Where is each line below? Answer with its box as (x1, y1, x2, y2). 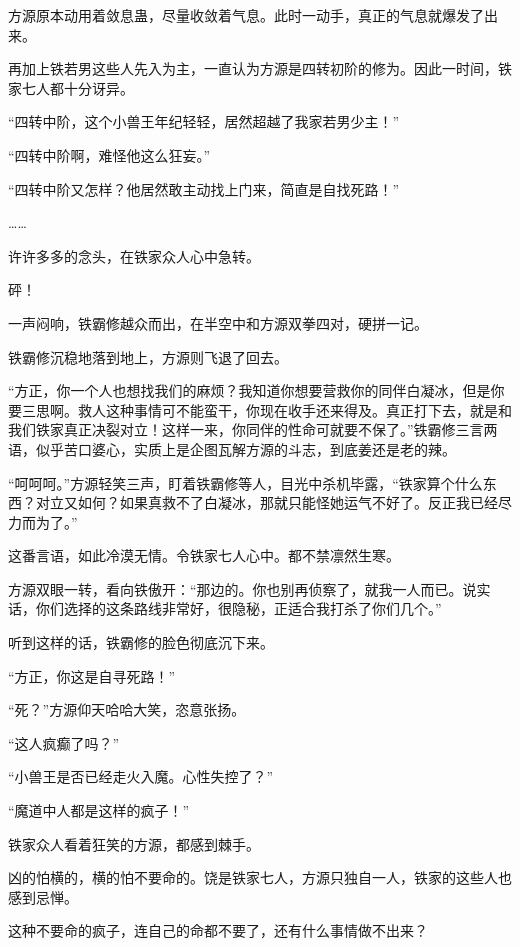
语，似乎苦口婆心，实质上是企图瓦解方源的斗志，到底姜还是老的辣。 (8, 438, 456, 459)
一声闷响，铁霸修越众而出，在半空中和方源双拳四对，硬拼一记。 (8, 312, 428, 333)
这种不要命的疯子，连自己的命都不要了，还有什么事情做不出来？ (8, 920, 428, 941)
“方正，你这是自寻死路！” (8, 665, 176, 686)
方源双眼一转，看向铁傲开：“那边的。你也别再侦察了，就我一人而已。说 (8, 578, 477, 599)
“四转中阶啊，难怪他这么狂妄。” (8, 144, 211, 165)
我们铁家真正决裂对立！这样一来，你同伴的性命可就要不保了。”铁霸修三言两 (8, 419, 498, 440)
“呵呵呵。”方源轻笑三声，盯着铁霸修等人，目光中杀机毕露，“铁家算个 (8, 472, 455, 493)
